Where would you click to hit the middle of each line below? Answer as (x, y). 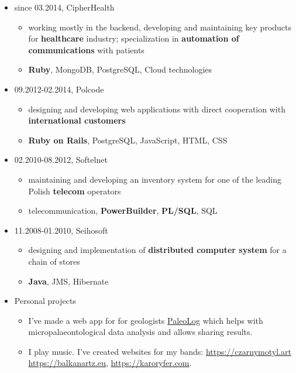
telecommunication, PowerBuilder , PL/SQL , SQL (123, 211)
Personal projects (45, 301)
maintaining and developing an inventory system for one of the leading (155, 179)
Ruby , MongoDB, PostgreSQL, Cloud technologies (120, 69)
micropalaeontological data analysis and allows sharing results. (140, 332)
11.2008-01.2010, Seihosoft (61, 230)
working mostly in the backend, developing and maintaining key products (160, 27)
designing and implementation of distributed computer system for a (157, 250)
